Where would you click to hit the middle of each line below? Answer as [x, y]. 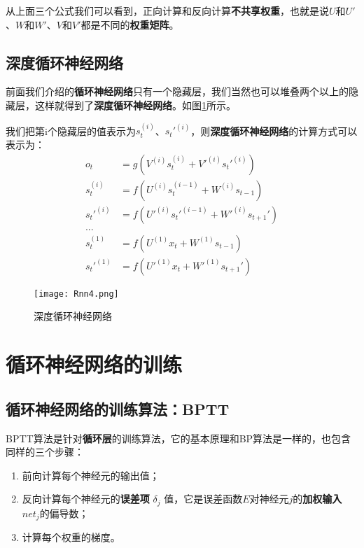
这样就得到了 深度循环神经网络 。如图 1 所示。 [135, 105]
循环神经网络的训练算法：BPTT [118, 408]
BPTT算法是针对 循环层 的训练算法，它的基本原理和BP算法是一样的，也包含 [178, 438]
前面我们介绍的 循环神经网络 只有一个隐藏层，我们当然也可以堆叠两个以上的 [177, 91]
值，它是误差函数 [203, 499]
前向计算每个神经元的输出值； [91, 475]
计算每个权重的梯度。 [71, 537]
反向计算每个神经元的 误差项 [86, 499]
